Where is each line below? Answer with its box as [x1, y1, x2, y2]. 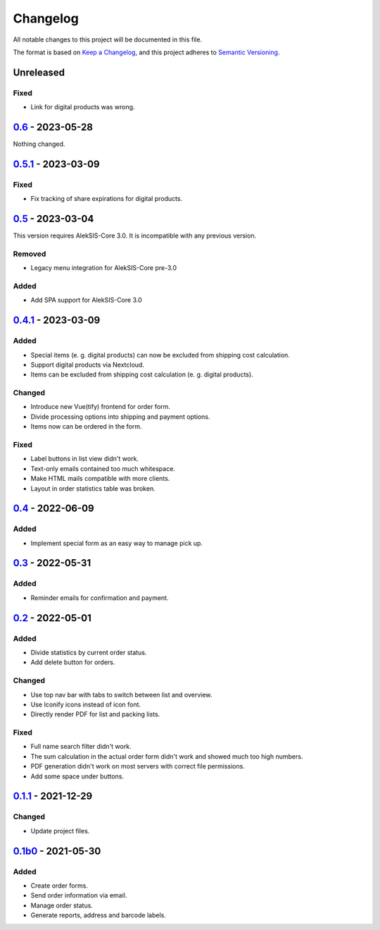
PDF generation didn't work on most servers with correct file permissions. [30, 762, 246, 771]
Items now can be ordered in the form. [30, 422, 142, 431]
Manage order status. [30, 901, 93, 910]
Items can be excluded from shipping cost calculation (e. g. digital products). [30, 370, 253, 379]
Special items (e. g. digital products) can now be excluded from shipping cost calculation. [30, 350, 290, 359]
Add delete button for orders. [30, 658, 115, 666]
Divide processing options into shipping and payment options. [30, 412, 210, 421]
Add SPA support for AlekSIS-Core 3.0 [30, 296, 142, 305]
